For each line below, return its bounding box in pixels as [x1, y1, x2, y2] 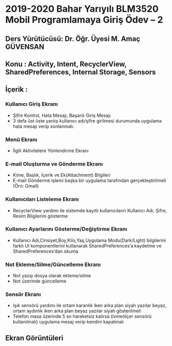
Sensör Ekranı [5, 291, 41, 298]
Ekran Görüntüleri [5, 334, 64, 342]
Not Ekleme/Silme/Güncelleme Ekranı [5, 261, 101, 268]
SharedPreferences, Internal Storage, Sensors [5, 68, 156, 76]
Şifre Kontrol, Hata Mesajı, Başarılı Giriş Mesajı [12, 112, 111, 118]
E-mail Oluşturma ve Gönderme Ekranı [5, 160, 103, 167]
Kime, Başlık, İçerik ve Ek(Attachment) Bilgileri [12, 172, 110, 178]
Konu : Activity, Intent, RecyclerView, [5, 59, 127, 68]
